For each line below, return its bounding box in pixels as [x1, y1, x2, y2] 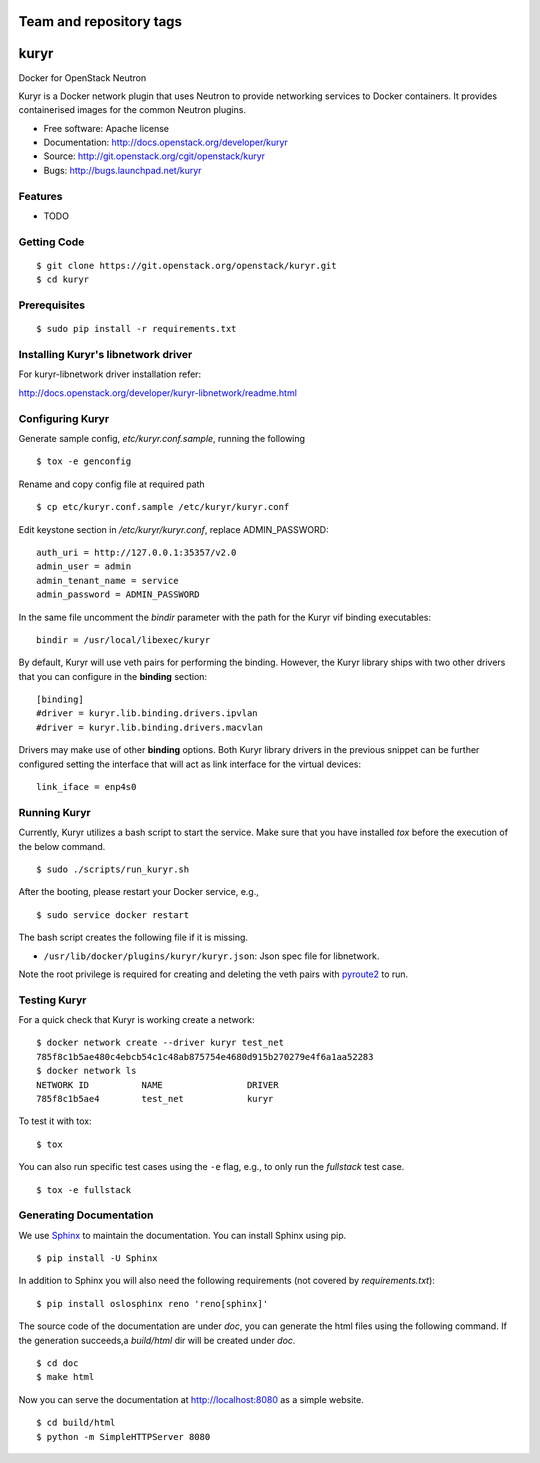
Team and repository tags [18, 13, 182, 30]
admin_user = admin [36, 561, 132, 572]
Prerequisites [18, 298, 85, 312]
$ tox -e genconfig [36, 456, 132, 467]
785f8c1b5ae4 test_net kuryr [36, 1093, 274, 1104]
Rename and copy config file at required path [18, 478, 205, 490]
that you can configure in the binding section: [18, 670, 208, 682]
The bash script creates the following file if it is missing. [18, 931, 249, 944]
